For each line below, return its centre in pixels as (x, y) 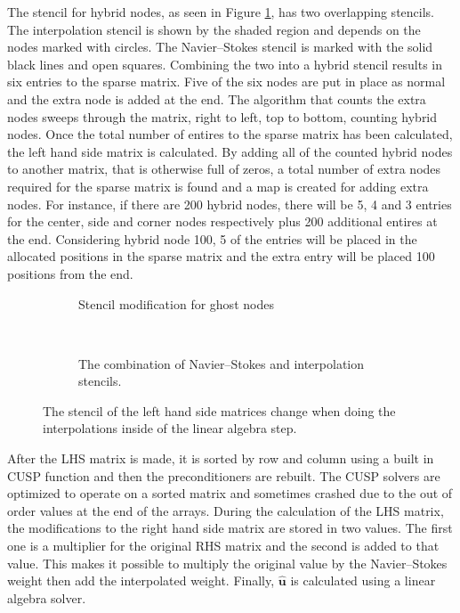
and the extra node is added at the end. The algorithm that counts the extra (217, 98)
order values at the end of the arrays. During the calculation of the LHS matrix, (226, 510)
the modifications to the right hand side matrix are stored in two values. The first (230, 528)
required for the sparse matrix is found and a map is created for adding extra (218, 186)
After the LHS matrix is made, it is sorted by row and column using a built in (221, 458)
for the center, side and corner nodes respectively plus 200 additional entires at (222, 221)
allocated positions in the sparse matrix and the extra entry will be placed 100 (221, 256)
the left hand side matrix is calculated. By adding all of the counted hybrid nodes (230, 151)
